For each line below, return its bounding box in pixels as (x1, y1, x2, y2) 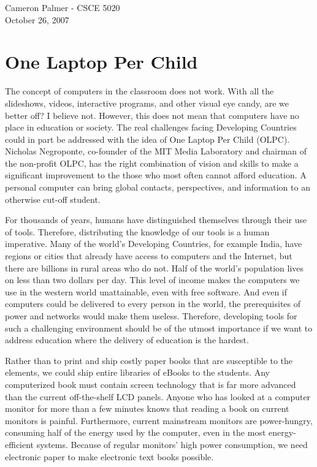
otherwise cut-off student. (5, 192, 101, 205)
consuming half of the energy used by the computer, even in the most (5, 426, 266, 439)
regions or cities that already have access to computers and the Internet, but (5, 249, 292, 262)
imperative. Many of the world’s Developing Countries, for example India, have (5, 237, 302, 250)
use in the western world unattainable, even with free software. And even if (5, 285, 288, 298)
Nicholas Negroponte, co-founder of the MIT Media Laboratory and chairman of (5, 145, 307, 158)
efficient (5, 438, 34, 450)
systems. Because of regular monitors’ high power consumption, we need (36, 438, 308, 450)
